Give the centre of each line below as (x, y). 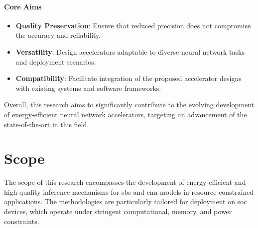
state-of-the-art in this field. (47, 124)
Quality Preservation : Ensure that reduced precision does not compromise (133, 25)
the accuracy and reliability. (58, 35)
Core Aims (23, 6)
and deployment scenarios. (56, 61)
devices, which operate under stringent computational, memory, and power (118, 211)
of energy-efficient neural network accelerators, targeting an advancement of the (126, 114)
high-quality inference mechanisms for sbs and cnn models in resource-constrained (129, 191)
